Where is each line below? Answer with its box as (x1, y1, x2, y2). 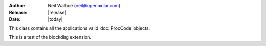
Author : (9, 3, 26, 8)
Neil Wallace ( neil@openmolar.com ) (48, 3, 121, 8)
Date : (9, 16, 21, 22)
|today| (48, 16, 63, 22)
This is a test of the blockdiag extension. (9, 34, 91, 40)
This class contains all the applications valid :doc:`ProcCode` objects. (9, 25, 150, 31)
